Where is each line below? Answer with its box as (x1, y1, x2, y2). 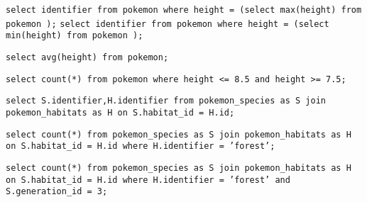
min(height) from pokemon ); (6, 30, 143, 41)
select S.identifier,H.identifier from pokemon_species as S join (6, 96, 327, 106)
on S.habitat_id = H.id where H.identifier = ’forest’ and (6, 174, 290, 185)
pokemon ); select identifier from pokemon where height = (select (6, 18, 329, 29)
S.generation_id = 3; (6, 186, 108, 197)
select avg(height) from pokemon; (6, 52, 169, 62)
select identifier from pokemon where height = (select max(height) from (6, 5, 362, 15)
